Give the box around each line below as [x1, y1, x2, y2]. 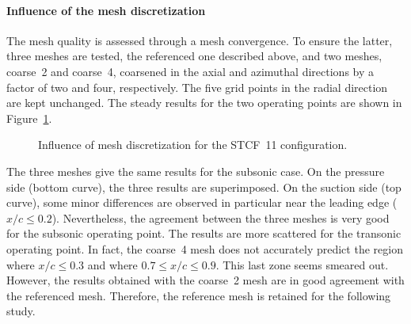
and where [87, 256, 138, 273]
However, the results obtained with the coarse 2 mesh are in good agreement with [6, 272, 405, 288]
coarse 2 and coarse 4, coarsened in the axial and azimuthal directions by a [6, 63, 375, 79]
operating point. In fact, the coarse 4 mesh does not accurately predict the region [6, 240, 403, 257]
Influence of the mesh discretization [6, 2, 206, 18]
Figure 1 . [6, 109, 52, 126]
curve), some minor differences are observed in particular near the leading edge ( [6, 194, 398, 211]
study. [6, 303, 36, 319]
